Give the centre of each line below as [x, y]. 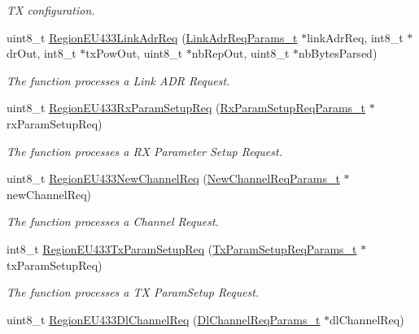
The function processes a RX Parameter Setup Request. [144, 151]
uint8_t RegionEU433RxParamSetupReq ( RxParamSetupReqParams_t [186, 108]
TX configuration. [51, 10]
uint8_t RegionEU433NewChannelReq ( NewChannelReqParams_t [173, 178]
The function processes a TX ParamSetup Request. [133, 292]
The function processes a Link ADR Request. [118, 80]
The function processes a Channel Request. [113, 221]
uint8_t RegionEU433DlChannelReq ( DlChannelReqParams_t [164, 319]
